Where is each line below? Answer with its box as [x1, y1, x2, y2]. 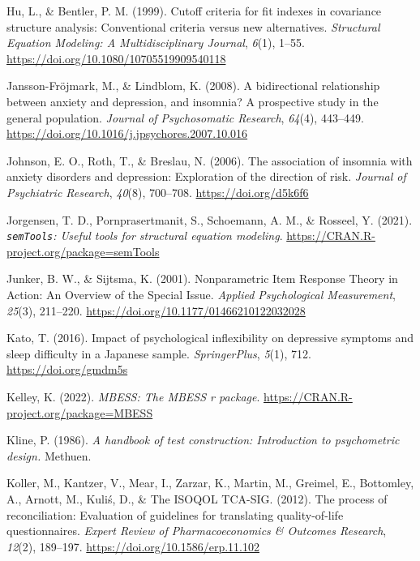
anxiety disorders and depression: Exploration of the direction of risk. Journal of [6, 168, 406, 185]
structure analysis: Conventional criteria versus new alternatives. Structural [6, 18, 380, 35]
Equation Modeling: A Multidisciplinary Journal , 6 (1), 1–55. [6, 34, 305, 51]
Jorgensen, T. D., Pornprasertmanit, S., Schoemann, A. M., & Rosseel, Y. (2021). [6, 211, 413, 228]
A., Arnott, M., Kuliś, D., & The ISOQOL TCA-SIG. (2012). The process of [6, 490, 388, 507]
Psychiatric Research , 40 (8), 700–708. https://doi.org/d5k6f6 [6, 183, 309, 200]
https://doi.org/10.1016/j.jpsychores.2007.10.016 [6, 125, 248, 142]
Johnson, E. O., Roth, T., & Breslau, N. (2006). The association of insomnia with [6, 152, 413, 169]
